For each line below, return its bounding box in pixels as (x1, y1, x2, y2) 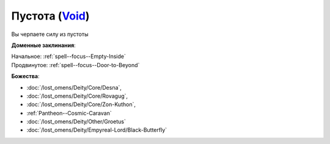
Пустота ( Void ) (11, 9, 90, 23)
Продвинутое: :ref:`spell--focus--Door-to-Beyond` (11, 61, 140, 68)
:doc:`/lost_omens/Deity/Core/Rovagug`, (26, 92, 128, 99)
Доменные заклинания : (11, 41, 76, 49)
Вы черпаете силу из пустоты (11, 31, 89, 38)
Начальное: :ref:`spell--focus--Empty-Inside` (11, 52, 127, 60)
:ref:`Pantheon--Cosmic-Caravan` (26, 109, 112, 117)
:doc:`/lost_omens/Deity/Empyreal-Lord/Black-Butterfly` (26, 126, 167, 134)
